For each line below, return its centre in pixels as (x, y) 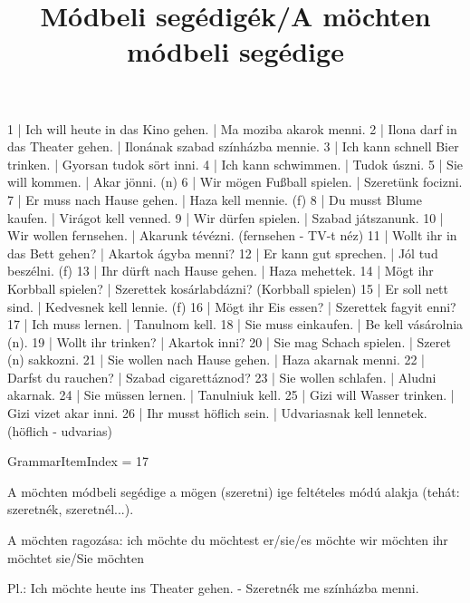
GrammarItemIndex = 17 (78, 461)
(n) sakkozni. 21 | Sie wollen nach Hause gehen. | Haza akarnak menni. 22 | (216, 360)
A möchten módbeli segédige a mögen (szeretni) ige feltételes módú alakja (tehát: (234, 491)
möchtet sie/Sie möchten (76, 557)
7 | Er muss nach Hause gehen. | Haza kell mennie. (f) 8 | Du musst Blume (215, 199)
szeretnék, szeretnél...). (71, 509)
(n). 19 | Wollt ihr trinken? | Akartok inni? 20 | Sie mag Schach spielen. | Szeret (229, 341)
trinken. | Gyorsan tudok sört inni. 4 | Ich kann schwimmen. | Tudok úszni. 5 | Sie (235, 164)
